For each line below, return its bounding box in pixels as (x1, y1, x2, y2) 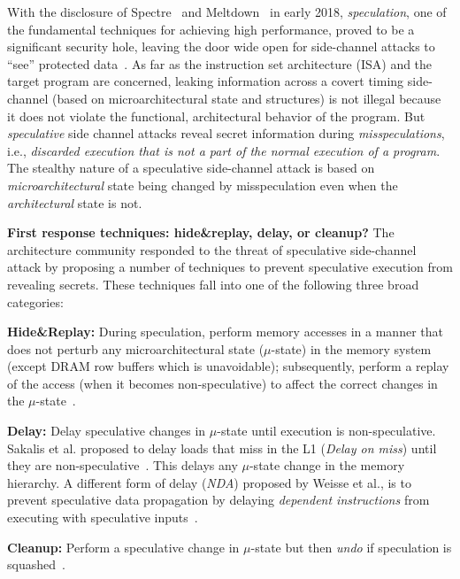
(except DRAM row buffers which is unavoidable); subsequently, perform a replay (7, 357, 449, 375)
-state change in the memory (249, 456, 405, 475)
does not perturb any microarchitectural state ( (7, 339, 264, 358)
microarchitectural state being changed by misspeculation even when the (7, 175, 398, 194)
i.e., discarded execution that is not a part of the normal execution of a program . (7, 141, 441, 159)
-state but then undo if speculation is (250, 537, 452, 556)
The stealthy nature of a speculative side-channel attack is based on (7, 158, 375, 177)
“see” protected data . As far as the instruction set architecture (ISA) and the (7, 54, 433, 73)
